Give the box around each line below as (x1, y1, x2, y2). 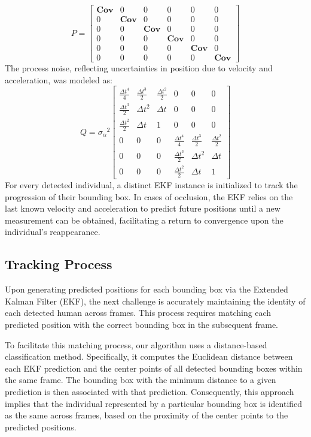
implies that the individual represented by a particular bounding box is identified (5, 397, 303, 409)
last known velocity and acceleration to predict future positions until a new (5, 202, 280, 215)
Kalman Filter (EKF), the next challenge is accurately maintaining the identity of (5, 294, 306, 307)
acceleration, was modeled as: (5, 73, 112, 86)
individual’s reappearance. (5, 225, 100, 238)
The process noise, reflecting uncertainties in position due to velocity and (5, 62, 273, 74)
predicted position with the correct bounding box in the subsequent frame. (5, 318, 278, 330)
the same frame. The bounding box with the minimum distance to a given (5, 373, 276, 386)
